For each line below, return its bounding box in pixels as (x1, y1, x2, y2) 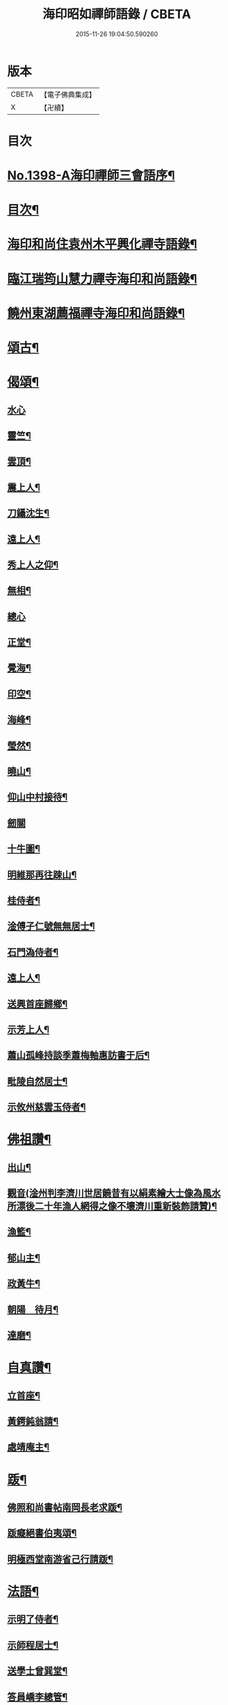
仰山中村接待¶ (7, 791, 68, 803)
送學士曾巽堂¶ (7, 1665, 68, 1677)
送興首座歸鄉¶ (7, 998, 68, 1009)
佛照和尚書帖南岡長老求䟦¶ (7, 1501, 123, 1513)
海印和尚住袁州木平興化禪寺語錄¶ (7, 237, 197, 253)
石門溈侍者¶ (7, 946, 59, 958)
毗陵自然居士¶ (7, 1075, 68, 1087)
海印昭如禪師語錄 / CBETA (42, 6, 191, 22)
